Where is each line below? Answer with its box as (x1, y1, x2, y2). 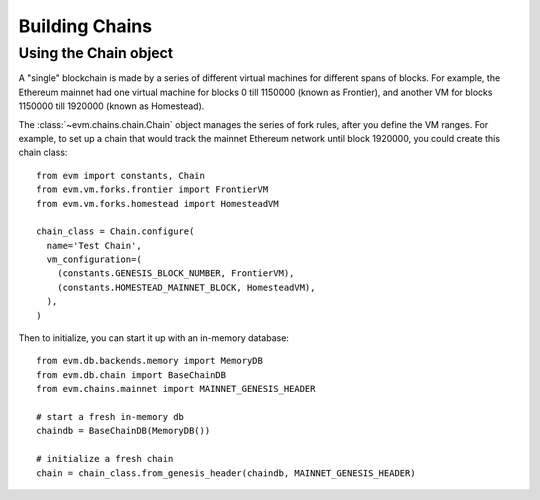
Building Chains (18, 15, 153, 37)
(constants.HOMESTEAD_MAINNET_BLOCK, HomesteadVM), (56, 281, 316, 293)
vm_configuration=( (46, 254, 142, 265)
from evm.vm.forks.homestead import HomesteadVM (36, 198, 279, 209)
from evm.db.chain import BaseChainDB (36, 369, 227, 380)
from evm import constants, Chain (36, 170, 205, 181)
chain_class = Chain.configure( (36, 226, 195, 237)
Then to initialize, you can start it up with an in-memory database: (18, 332, 290, 344)
